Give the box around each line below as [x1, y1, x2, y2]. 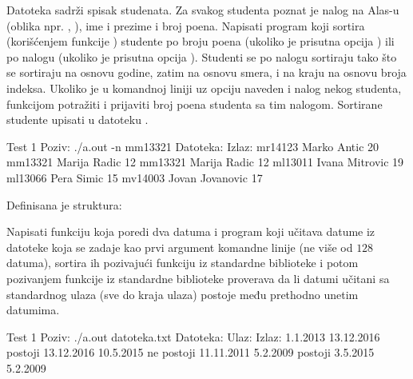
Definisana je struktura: [6, 196, 122, 213]
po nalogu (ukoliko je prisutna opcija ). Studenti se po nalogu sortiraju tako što [6, 48, 397, 65]
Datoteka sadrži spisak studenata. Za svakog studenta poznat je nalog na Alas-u [6, 2, 399, 18]
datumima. [6, 301, 60, 318]
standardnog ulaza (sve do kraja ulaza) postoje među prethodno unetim [6, 285, 359, 302]
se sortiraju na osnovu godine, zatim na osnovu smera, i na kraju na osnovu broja [6, 64, 407, 81]
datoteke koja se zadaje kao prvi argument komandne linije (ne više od [6, 238, 353, 255]
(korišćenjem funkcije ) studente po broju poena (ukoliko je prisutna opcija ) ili [6, 33, 395, 50]
